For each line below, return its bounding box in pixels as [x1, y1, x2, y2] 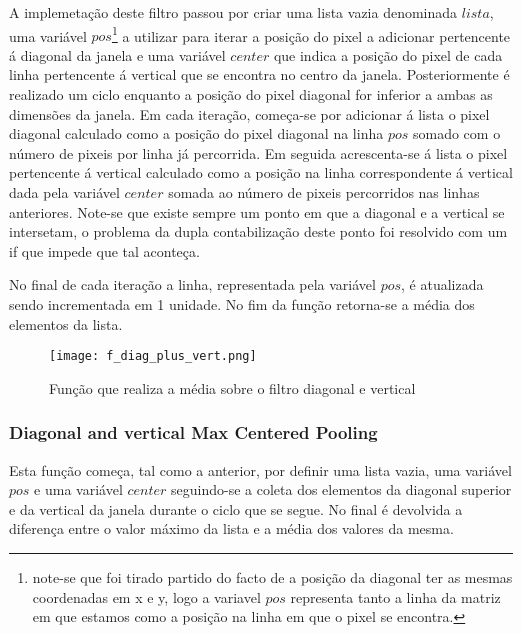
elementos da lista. [9, 313, 123, 334]
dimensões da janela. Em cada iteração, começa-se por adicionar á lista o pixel [9, 103, 490, 124]
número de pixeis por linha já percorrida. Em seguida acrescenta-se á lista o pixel [9, 142, 508, 163]
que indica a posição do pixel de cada [273, 44, 503, 65]
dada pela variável [9, 182, 120, 202]
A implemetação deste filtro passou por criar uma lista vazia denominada [9, 2, 458, 22]
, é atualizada [401, 274, 484, 295]
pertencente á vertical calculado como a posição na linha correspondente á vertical [9, 162, 513, 183]
